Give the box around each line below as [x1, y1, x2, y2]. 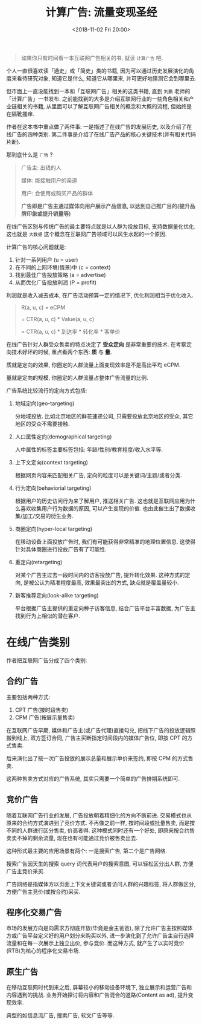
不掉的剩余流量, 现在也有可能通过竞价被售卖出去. [16, 834, 138, 841]
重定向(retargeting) [14, 558, 63, 565]
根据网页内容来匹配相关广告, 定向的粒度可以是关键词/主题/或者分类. [14, 471, 182, 478]
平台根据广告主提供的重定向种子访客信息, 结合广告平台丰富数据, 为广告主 [14, 604, 196, 611]
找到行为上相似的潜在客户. [14, 612, 80, 619]
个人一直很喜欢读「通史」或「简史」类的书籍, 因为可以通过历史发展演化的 [6, 67, 189, 74]
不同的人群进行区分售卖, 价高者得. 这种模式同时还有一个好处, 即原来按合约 [6, 827, 190, 834]
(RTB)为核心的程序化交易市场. [6, 947, 80, 954]
